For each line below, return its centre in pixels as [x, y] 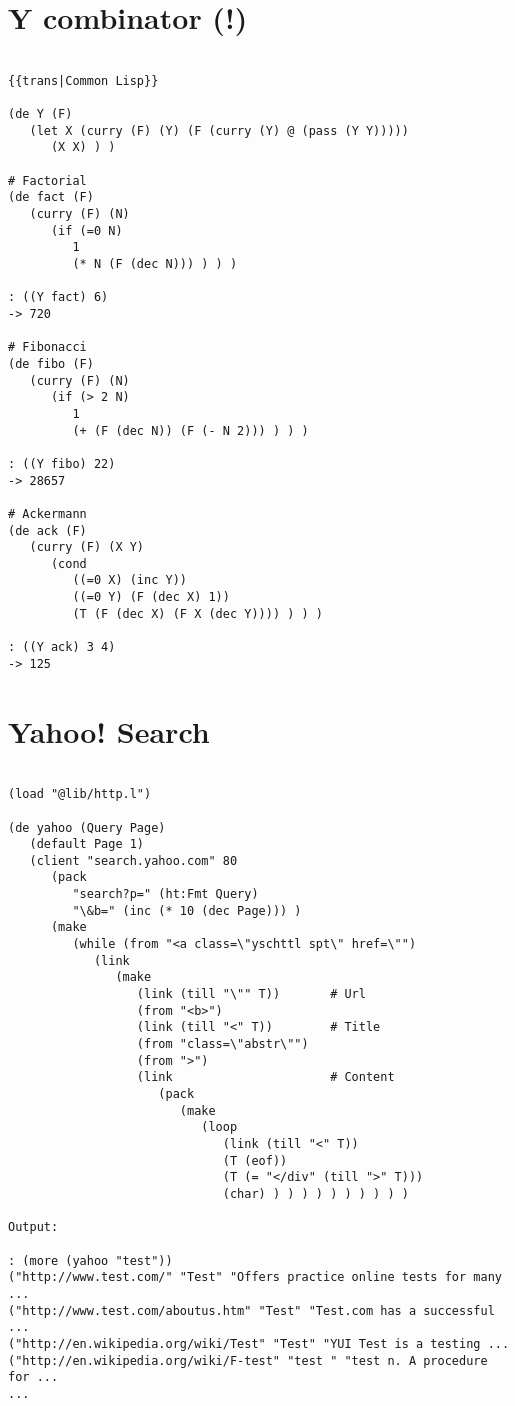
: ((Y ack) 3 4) [62, 647]
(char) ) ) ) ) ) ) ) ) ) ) [315, 1193]
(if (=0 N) [86, 230]
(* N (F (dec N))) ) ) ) [155, 264]
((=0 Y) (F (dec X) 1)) [151, 597]
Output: [33, 1227]
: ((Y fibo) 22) [62, 463]
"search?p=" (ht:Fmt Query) [165, 894]
